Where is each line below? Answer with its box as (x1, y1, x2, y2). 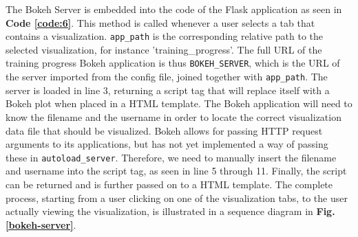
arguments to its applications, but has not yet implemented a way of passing (6, 137, 328, 151)
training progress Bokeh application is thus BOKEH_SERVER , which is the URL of (6, 56, 340, 70)
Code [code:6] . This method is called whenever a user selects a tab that (6, 15, 315, 30)
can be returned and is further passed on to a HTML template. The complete (6, 177, 333, 191)
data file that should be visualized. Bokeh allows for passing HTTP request (6, 123, 323, 137)
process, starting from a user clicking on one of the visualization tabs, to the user (6, 190, 348, 205)
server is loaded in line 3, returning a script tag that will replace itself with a (6, 82, 330, 97)
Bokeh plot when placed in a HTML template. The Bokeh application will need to (6, 96, 352, 111)
